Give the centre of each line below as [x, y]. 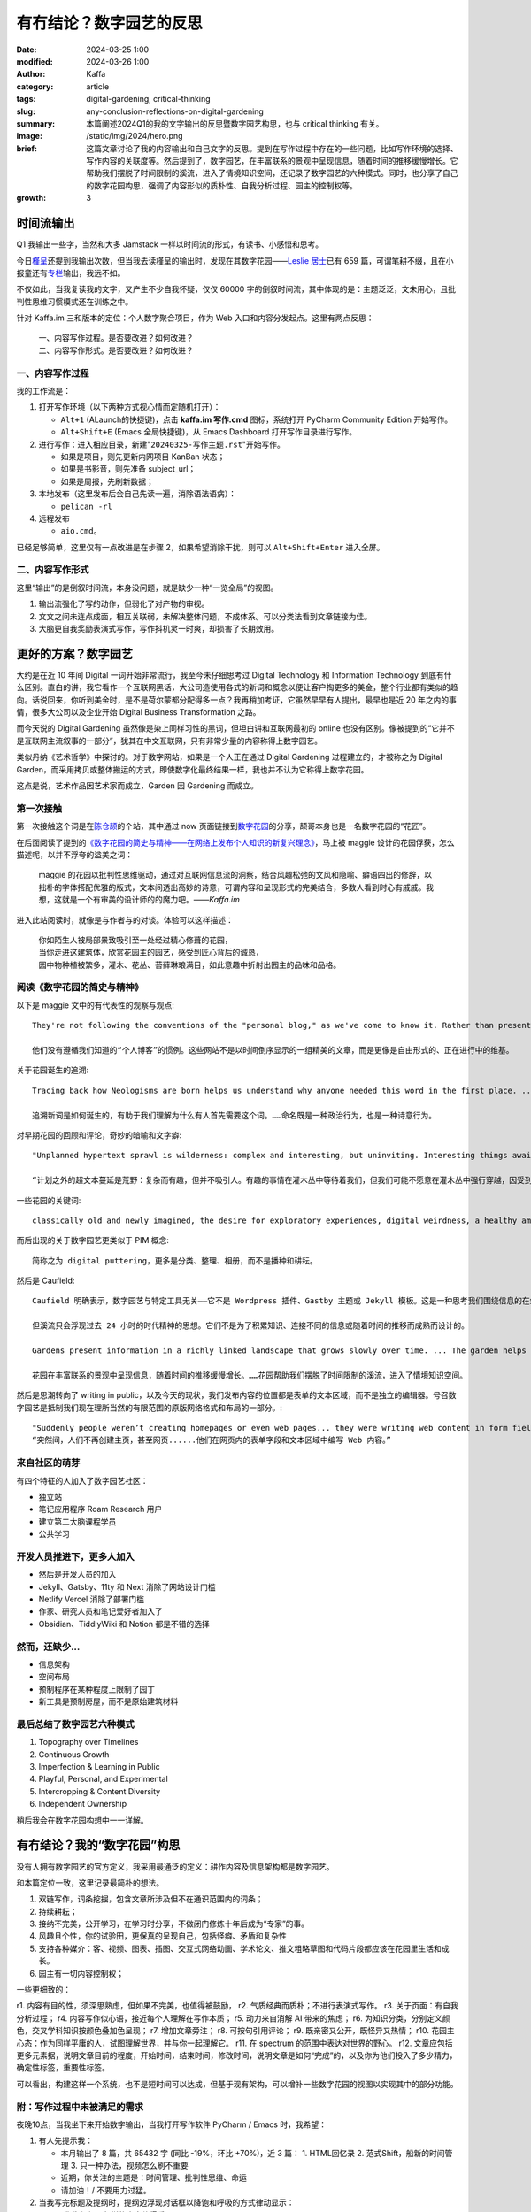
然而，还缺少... [48, 1647]
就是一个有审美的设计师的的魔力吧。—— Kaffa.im [151, 900]
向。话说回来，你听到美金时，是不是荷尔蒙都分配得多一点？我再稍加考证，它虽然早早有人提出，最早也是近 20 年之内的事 [237, 700]
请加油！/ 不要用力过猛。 [106, 2190]
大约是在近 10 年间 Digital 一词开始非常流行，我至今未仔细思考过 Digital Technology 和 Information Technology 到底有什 [234, 675]
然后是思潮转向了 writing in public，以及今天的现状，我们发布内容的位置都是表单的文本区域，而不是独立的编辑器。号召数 [236, 1395]
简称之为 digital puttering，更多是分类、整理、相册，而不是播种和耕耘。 [175, 1260]
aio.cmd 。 [81, 531]
